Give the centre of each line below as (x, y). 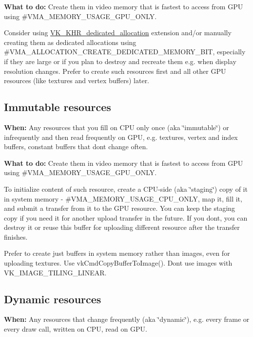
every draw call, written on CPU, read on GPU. (76, 329)
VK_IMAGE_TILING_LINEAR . (55, 272)
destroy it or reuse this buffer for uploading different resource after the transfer (122, 227)
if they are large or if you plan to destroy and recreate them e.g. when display (120, 61)
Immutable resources (58, 107)
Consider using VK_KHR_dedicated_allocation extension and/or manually (118, 33)
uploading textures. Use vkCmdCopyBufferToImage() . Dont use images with (118, 263)
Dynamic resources (53, 299)
